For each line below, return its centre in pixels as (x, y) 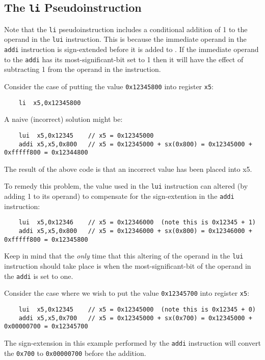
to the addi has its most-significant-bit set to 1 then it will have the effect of (124, 59)
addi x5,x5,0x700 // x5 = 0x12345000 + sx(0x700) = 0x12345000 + (135, 318)
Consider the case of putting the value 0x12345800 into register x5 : (109, 86)
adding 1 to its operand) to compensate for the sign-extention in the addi (119, 196)
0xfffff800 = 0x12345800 (46, 239)
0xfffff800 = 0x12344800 (46, 153)
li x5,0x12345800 (50, 103)
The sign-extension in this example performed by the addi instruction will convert (132, 342)
